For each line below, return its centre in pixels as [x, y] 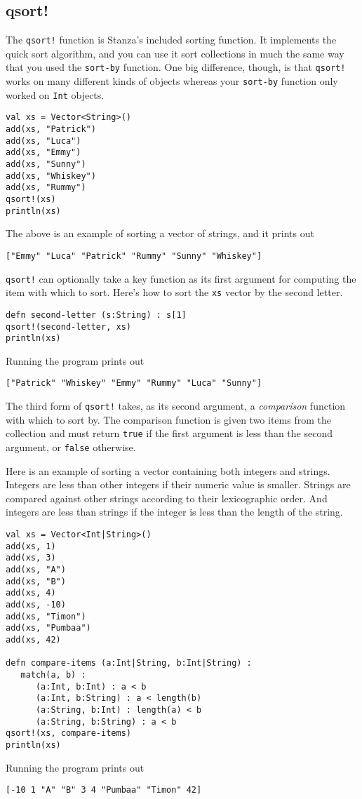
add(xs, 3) [31, 558]
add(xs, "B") [36, 581]
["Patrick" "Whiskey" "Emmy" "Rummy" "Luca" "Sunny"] [134, 383]
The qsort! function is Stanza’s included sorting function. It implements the [171, 40]
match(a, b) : [53, 674]
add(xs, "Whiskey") [51, 176]
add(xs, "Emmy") [43, 153]
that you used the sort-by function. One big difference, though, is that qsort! [176, 67]
